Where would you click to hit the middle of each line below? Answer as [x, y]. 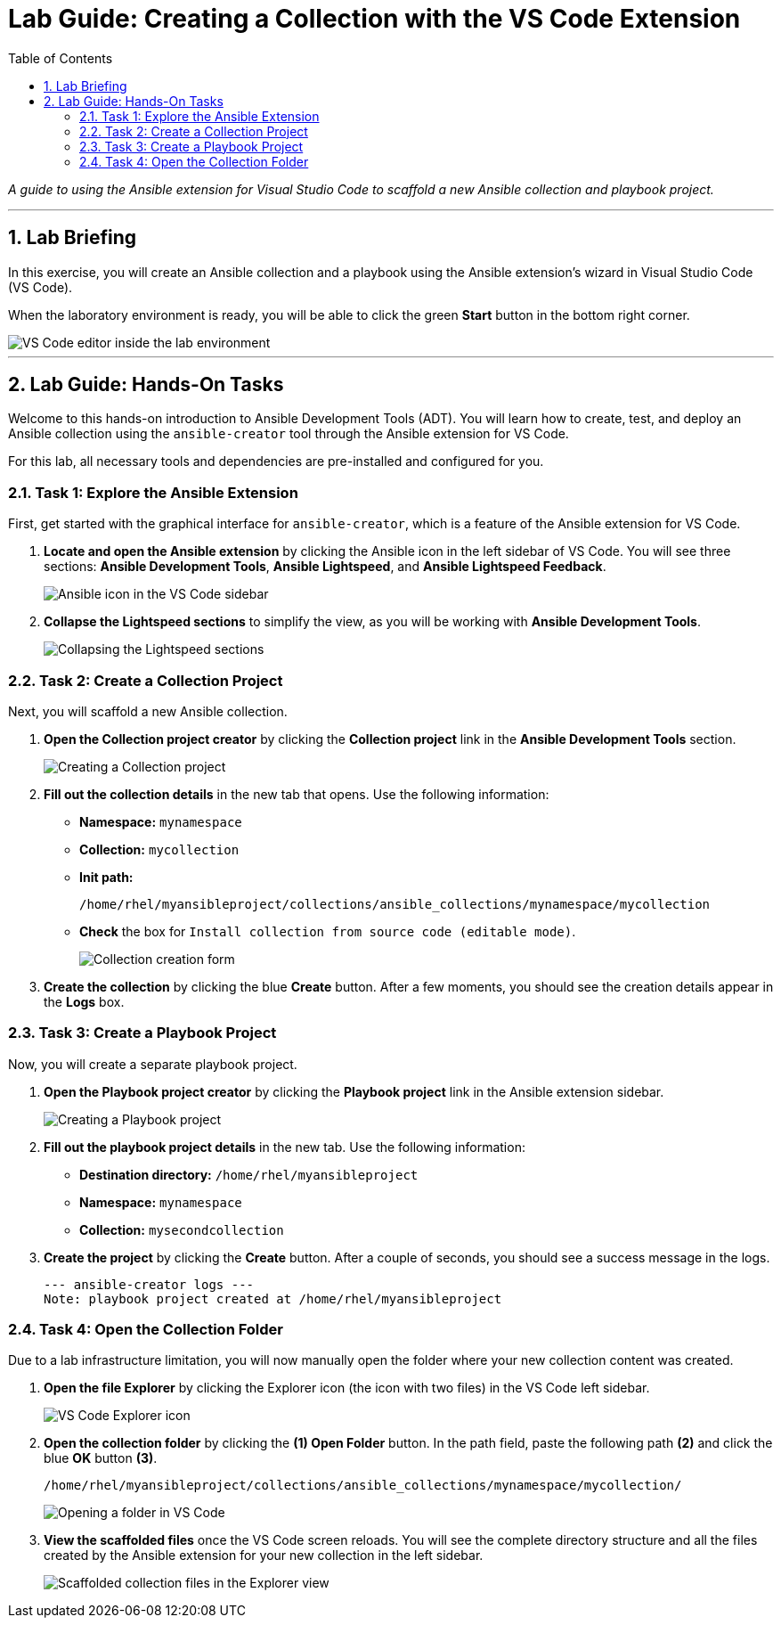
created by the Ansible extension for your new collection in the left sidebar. [264, 1556]
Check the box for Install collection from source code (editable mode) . [328, 931]
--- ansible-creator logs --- [149, 1284]
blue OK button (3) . [101, 1458]
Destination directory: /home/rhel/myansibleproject [249, 1174]
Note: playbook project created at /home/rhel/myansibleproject [273, 1298]
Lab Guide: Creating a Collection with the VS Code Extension [374, 19]
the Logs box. [84, 1001]
